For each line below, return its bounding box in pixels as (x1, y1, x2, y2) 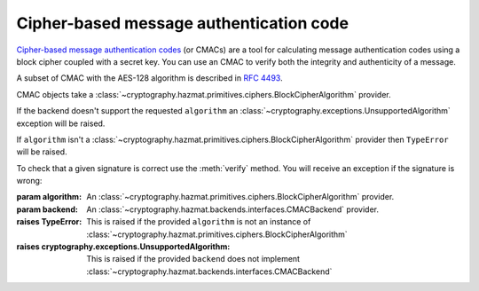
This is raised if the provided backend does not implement (86, 254, 301, 264)
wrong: (16, 176, 43, 186)
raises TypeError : (16, 216, 82, 227)
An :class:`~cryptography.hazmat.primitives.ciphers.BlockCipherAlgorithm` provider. (86, 192, 395, 202)
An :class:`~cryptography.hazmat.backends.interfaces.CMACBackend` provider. (86, 204, 379, 215)
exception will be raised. (16, 118, 106, 129)
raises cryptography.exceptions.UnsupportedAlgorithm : (16, 241, 231, 252)
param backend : (16, 204, 79, 215)
